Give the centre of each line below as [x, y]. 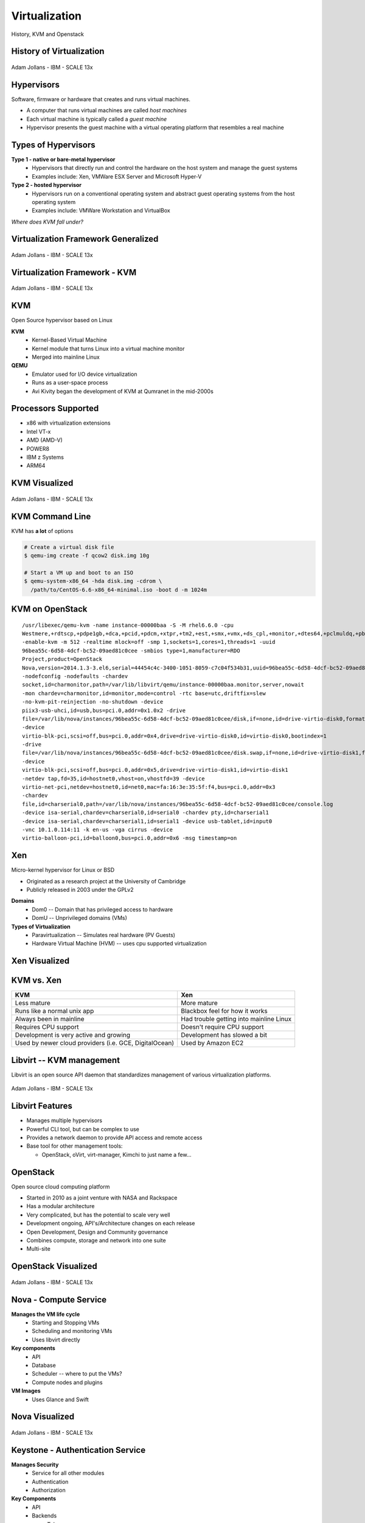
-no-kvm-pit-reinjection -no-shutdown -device [93, 702]
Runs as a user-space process [70, 383]
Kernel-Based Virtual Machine [70, 340]
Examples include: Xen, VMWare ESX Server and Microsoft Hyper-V [117, 176]
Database [44, 1365]
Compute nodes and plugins [67, 1382]
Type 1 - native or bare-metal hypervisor [63, 159]
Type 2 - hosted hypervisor [47, 185]
